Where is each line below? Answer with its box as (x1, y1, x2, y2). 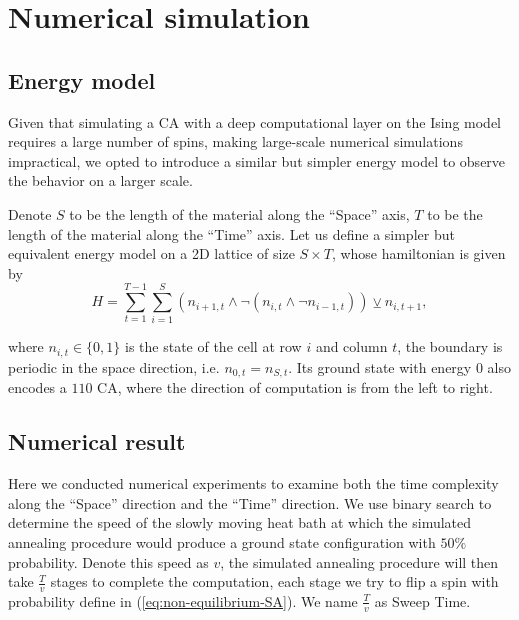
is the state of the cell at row (124, 336, 302, 357)
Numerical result (8, 426, 186, 457)
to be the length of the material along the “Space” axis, (69, 203, 410, 224)
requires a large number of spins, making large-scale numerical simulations (8, 131, 463, 152)
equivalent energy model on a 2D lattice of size (8, 243, 295, 264)
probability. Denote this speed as (8, 551, 209, 572)
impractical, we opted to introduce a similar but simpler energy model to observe (8, 150, 506, 171)
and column (315, 336, 388, 357)
